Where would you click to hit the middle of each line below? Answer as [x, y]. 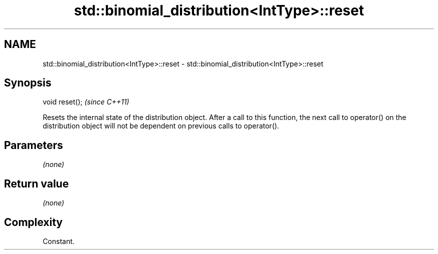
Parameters [33, 145]
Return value [36, 183]
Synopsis [28, 83]
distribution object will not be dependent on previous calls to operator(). [161, 126]
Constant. [59, 241]
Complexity [33, 222]
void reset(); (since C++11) [86, 102]
